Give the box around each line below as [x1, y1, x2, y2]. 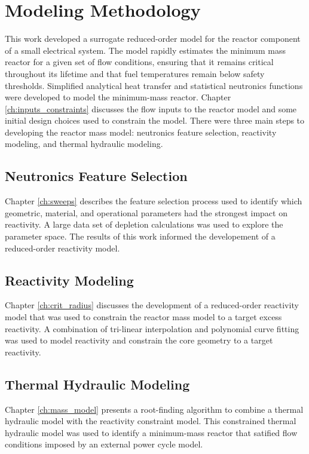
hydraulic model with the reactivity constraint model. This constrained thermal [5, 415, 296, 427]
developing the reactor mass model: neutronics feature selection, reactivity [5, 125, 277, 138]
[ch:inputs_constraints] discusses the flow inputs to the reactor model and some [5, 102, 297, 115]
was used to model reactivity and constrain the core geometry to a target [5, 334, 273, 346]
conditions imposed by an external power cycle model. [5, 438, 203, 450]
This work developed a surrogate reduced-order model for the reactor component [5, 32, 301, 45]
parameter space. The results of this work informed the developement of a [5, 230, 276, 243]
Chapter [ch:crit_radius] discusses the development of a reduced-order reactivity [5, 299, 299, 311]
